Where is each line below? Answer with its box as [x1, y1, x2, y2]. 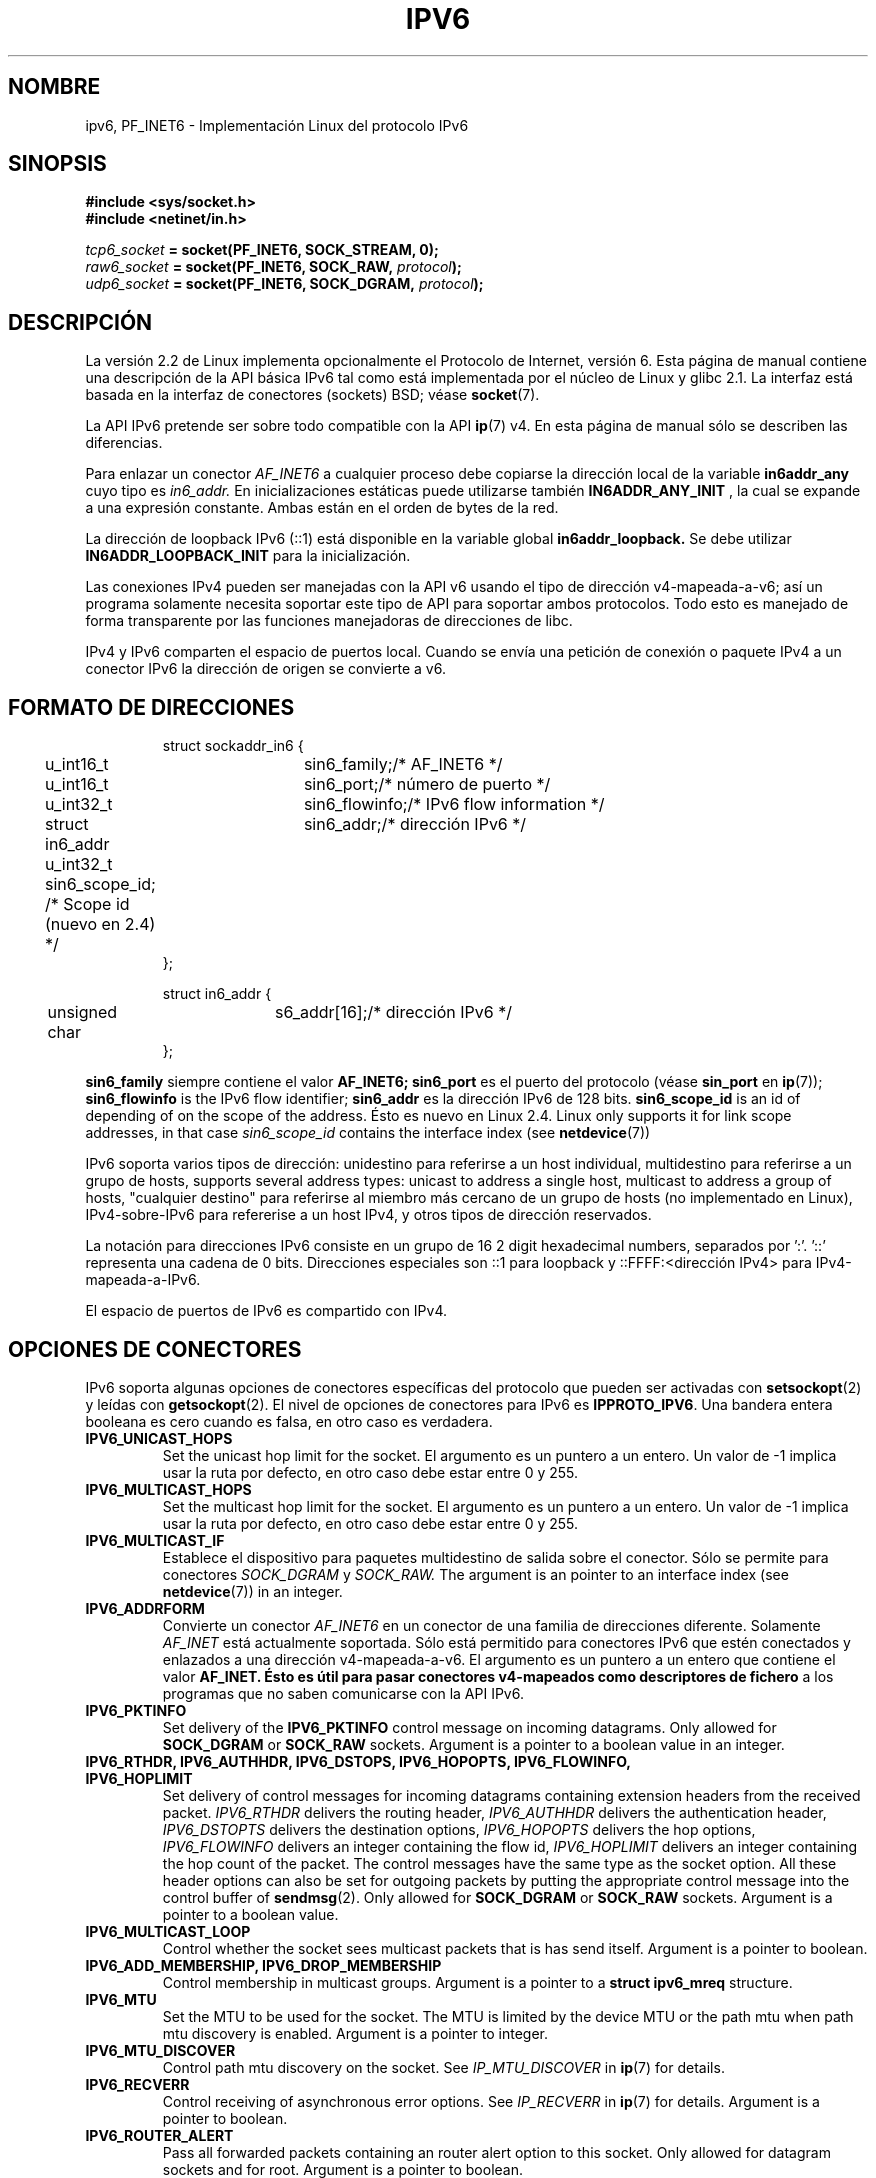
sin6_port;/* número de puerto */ [303, 774, 551, 795]
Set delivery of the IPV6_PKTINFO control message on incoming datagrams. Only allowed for [162, 1718, 777, 1736]
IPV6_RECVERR [85, 2075, 190, 2093]
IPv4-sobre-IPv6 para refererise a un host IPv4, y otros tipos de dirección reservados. [85, 1206, 652, 1224]
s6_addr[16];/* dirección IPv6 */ [275, 1002, 512, 1023]
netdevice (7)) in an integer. [162, 1582, 343, 1600]
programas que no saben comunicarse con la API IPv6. [162, 1684, 524, 1702]
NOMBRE [8, 74, 101, 100]
